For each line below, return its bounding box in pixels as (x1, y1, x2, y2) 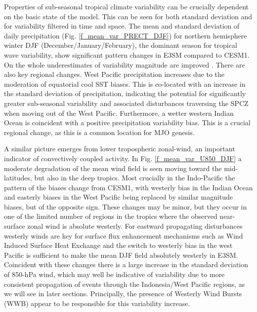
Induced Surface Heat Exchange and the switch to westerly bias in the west (4, 240, 233, 250)
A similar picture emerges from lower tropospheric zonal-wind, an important (4, 143, 235, 154)
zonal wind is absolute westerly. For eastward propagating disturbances (27, 221, 243, 231)
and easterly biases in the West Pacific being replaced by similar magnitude (4, 192, 233, 202)
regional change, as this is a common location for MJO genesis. (4, 127, 195, 137)
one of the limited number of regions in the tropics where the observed (4, 211, 217, 221)
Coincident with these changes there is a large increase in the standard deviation (4, 259, 249, 270)
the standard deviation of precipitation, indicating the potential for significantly (4, 88, 246, 99)
